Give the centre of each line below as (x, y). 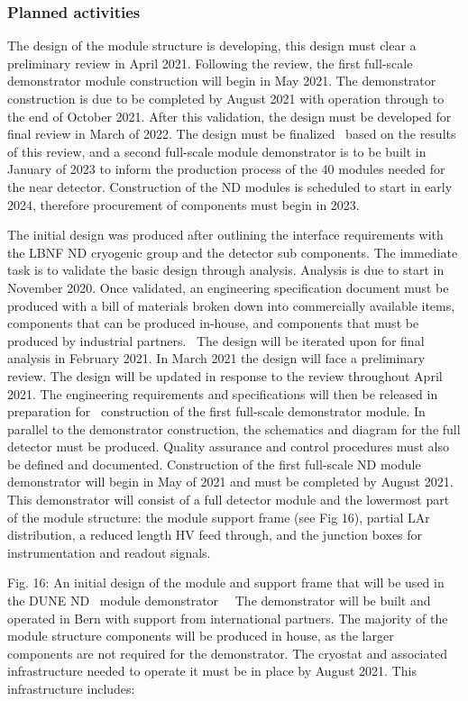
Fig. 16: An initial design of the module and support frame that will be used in (226, 583)
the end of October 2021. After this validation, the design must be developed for (229, 116)
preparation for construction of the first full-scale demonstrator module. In (216, 411)
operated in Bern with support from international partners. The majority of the (228, 618)
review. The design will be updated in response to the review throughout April (225, 375)
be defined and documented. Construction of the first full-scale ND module (214, 464)
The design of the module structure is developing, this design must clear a (212, 46)
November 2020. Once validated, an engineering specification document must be (228, 287)
